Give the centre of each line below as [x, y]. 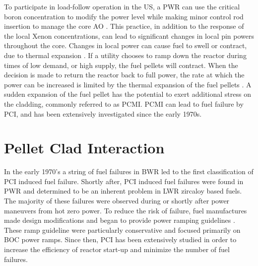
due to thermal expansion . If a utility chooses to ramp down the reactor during [125, 55]
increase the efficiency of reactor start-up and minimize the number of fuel [117, 249]
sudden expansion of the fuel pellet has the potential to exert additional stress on [128, 94]
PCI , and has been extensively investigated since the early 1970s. [103, 113]
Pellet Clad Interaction [84, 148]
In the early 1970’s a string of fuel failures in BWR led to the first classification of [129, 171]
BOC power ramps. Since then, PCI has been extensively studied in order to [120, 239]
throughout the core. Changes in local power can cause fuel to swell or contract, [126, 45]
